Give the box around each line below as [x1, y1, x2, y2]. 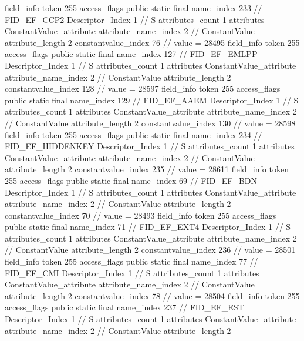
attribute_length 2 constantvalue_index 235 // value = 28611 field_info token [5, 163, 289, 175]
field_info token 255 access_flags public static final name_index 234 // [5, 128, 262, 141]
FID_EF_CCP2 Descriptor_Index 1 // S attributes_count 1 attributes [5, 13, 265, 25]
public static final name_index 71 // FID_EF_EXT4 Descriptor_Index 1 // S [5, 220, 291, 233]
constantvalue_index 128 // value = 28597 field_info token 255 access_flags [5, 82, 281, 95]
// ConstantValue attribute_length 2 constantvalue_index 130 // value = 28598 [5, 116, 296, 129]
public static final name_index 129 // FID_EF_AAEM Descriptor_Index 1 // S [5, 93, 299, 106]
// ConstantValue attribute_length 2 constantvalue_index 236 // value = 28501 [5, 243, 296, 256]
